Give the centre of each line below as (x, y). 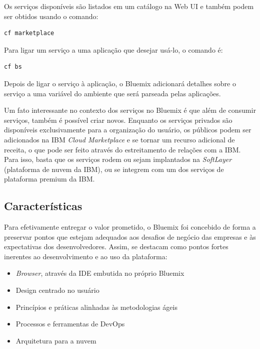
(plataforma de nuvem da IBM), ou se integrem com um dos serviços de (114, 169)
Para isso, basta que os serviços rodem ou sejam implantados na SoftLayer (118, 159)
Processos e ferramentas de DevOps (70, 324)
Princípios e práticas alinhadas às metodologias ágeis (96, 307)
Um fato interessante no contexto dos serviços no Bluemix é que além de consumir (130, 110)
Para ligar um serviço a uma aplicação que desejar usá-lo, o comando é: (113, 49)
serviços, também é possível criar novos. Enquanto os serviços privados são (118, 120)
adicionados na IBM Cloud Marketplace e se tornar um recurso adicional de (119, 139)
